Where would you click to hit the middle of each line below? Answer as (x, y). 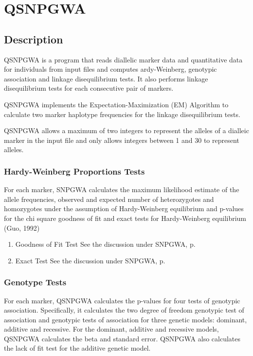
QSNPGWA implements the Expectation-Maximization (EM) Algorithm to (116, 104)
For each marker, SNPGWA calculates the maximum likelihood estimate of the (122, 189)
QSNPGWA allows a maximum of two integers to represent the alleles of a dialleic (126, 130)
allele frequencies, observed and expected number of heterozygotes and (109, 199)
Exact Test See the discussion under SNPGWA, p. (90, 260)
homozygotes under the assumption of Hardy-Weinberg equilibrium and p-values (124, 208)
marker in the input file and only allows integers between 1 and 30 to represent (122, 140)
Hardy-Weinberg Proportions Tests (74, 171)
